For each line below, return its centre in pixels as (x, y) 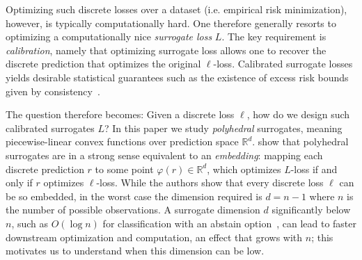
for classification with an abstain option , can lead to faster (230, 223)
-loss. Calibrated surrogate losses (283, 64)
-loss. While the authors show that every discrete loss (210, 182)
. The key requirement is (274, 36)
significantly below (311, 210)
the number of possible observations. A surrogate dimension (133, 210)
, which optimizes (244, 169)
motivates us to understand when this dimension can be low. (135, 251)
